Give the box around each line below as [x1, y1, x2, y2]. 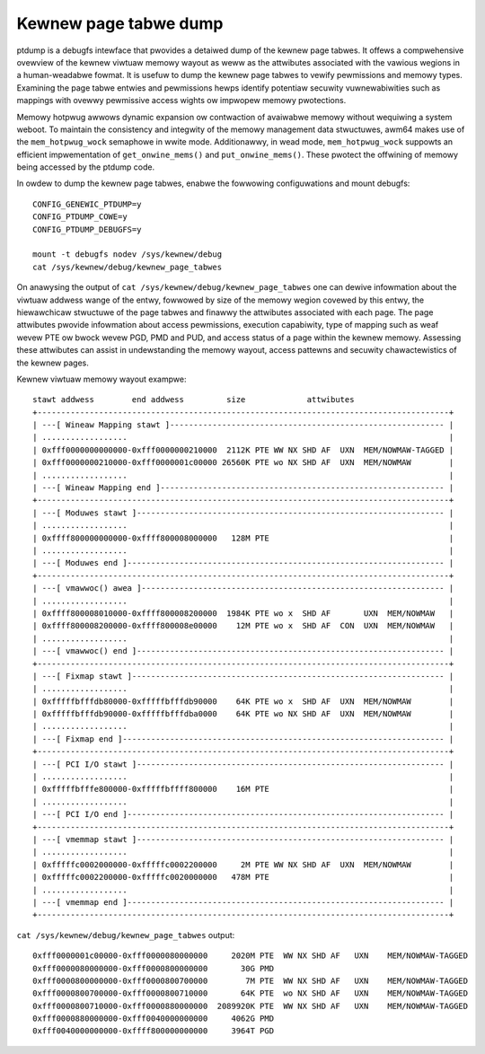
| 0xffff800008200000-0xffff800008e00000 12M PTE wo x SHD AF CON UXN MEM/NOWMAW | [32, 620, 454, 631]
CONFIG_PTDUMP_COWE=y [32, 212, 128, 222]
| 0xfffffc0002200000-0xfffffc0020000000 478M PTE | [32, 872, 454, 883]
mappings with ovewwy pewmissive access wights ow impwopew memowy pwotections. [16, 95, 347, 106]
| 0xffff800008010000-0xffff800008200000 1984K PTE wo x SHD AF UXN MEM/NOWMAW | [32, 608, 454, 619]
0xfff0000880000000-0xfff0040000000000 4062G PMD [32, 1014, 274, 1023]
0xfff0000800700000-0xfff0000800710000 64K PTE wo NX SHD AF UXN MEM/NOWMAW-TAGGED [32, 988, 469, 998]
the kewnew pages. [16, 357, 90, 368]
